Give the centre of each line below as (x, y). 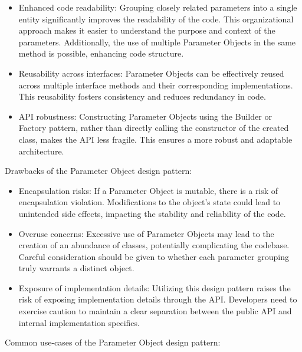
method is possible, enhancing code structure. (101, 53)
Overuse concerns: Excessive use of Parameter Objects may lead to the (146, 233)
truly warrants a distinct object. (76, 268)
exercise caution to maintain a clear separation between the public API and (155, 311)
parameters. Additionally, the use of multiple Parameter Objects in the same (157, 42)
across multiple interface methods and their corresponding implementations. (156, 85)
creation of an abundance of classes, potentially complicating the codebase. (154, 245)
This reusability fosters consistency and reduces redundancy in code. (142, 96)
